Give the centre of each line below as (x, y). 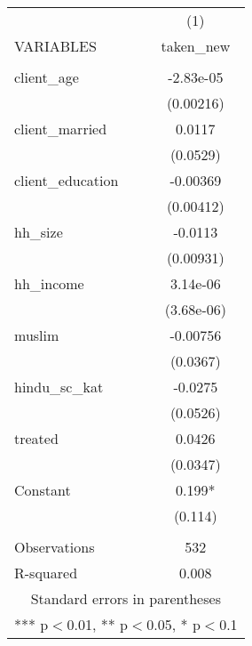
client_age (47, 77)
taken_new (196, 46)
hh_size (39, 232)
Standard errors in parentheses (126, 598)
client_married (61, 129)
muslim (37, 335)
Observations (55, 547)
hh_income (49, 283)
